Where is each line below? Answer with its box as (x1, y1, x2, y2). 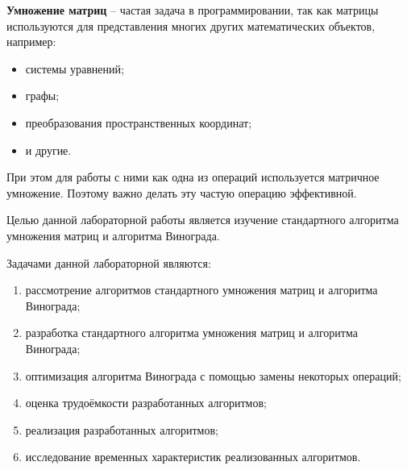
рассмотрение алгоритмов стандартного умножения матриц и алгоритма (25, 281, 378, 298)
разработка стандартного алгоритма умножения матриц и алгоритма (25, 324, 358, 341)
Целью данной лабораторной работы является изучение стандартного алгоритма (6, 211, 399, 228)
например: (6, 33, 56, 50)
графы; (25, 87, 60, 104)
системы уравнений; (25, 60, 124, 77)
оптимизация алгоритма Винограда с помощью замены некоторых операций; (25, 367, 401, 384)
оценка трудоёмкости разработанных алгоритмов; (25, 394, 267, 411)
